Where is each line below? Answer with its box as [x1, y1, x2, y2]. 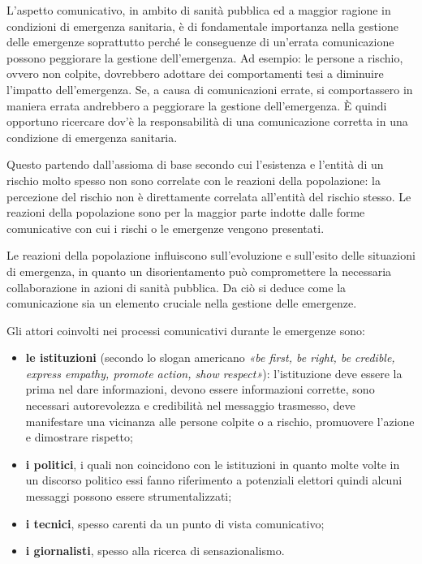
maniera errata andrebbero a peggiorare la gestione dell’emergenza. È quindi [6, 97, 387, 114]
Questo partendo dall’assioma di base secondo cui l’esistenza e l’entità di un [6, 156, 384, 173]
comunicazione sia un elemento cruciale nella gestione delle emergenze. [6, 295, 357, 312]
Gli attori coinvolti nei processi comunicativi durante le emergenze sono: [6, 321, 365, 338]
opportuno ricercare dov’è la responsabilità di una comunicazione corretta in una [6, 113, 408, 130]
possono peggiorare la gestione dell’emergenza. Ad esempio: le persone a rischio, [6, 49, 403, 66]
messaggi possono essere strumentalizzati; [25, 488, 232, 505]
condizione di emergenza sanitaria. [6, 128, 178, 145]
